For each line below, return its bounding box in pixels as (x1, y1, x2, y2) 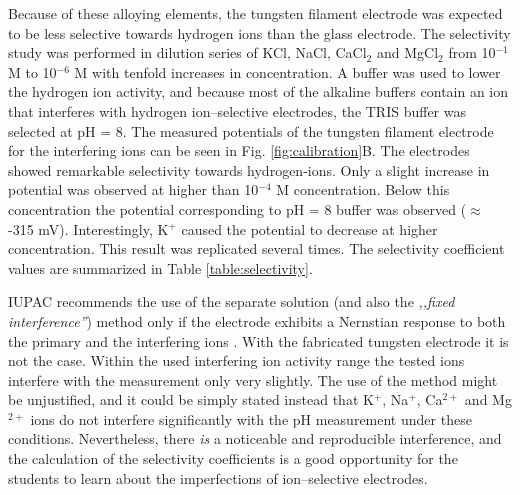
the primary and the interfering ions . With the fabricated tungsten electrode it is (8, 330, 509, 351)
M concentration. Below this (276, 179, 450, 200)
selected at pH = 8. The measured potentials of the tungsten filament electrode (8, 120, 494, 141)
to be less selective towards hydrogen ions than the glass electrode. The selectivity (8, 22, 511, 43)
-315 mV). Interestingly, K (8, 218, 169, 239)
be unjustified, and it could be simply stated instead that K (8, 389, 374, 410)
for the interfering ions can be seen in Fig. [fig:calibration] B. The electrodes (8, 140, 470, 161)
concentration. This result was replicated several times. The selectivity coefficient (8, 238, 505, 259)
